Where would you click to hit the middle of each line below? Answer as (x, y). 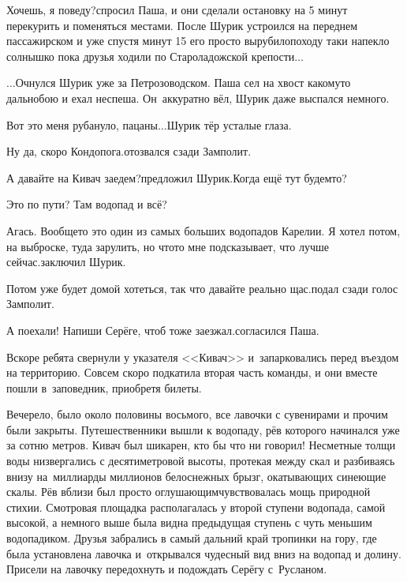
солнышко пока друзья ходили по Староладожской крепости (151, 56)
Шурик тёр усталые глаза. (229, 124)
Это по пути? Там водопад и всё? (87, 204)
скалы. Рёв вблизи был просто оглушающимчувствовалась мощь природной (189, 492)
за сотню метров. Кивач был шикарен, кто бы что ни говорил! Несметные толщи (201, 445)
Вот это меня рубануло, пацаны (82, 124)
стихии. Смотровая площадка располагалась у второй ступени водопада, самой (196, 507)
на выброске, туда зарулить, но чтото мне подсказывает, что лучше (168, 246)
